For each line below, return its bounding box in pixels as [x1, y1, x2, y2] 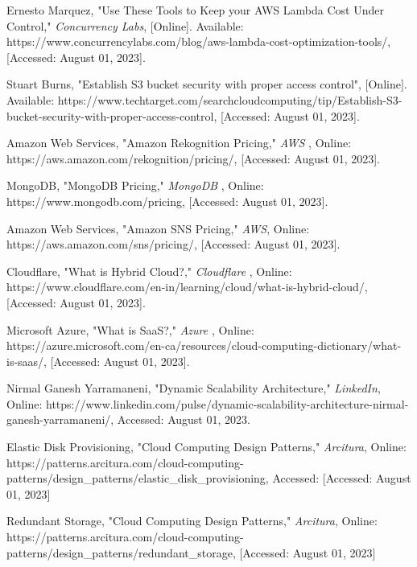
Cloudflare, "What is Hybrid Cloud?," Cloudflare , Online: [6, 262, 292, 279]
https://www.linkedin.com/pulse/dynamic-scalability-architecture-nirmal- [46, 395, 409, 412]
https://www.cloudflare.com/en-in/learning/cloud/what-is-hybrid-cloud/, [6, 278, 368, 295]
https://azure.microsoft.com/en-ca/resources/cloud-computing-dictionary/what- [6, 337, 402, 354]
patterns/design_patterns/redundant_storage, [6, 544, 236, 561]
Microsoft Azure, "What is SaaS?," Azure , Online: [6, 321, 254, 338]
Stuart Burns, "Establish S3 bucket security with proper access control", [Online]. [6, 76, 407, 92]
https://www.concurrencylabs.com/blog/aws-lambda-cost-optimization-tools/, [6, 33, 391, 50]
